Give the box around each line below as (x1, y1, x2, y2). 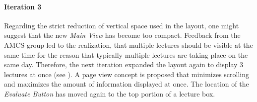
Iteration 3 (4, 1, 42, 11)
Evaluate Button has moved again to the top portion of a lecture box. (4, 88, 215, 99)
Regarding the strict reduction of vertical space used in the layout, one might (4, 20, 239, 30)
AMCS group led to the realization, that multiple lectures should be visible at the (4, 39, 253, 50)
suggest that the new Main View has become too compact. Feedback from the (4, 30, 241, 40)
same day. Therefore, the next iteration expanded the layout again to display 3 (4, 59, 244, 70)
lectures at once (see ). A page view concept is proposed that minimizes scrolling (4, 69, 250, 79)
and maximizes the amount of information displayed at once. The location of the (4, 79, 249, 89)
